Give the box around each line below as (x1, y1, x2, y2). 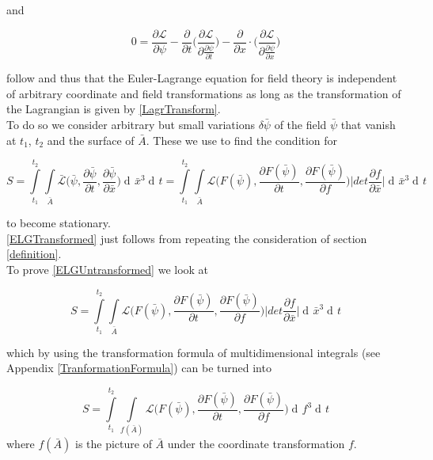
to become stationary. (6, 215, 111, 231)
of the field (274, 116, 327, 132)
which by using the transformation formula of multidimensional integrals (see (6, 344, 381, 360)
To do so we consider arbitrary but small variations (6, 116, 255, 132)
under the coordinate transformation (167, 435, 345, 452)
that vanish (340, 116, 396, 132)
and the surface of (47, 131, 135, 148)
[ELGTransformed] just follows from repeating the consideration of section (6, 230, 367, 246)
